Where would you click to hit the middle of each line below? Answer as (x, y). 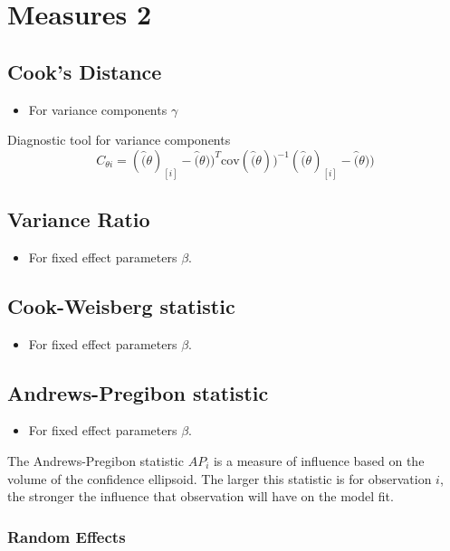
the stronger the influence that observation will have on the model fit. (201, 496)
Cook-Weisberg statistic (121, 305)
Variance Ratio (79, 219)
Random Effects (67, 536)
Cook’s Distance (85, 71)
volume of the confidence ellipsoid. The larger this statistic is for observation (220, 478)
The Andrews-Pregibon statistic (96, 461)
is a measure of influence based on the (319, 461)
